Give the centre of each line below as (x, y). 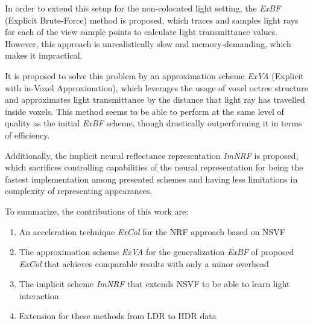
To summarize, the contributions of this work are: (97, 211)
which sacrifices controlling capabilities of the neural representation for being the (154, 167)
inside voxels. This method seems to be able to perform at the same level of (144, 111)
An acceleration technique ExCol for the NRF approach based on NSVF (152, 231)
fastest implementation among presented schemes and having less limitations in (151, 179)
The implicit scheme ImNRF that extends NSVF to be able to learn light (154, 284)
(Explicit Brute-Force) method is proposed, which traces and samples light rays (152, 20)
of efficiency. (27, 134)
